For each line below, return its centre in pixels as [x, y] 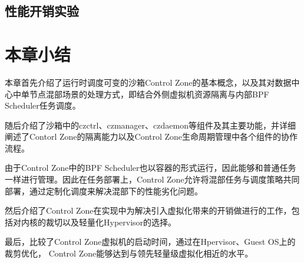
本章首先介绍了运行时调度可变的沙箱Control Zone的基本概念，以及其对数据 [148, 82]
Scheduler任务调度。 [43, 105]
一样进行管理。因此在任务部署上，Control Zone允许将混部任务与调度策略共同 [152, 179]
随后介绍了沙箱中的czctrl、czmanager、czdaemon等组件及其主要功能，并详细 [150, 125]
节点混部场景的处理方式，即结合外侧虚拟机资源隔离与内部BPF [149, 94]
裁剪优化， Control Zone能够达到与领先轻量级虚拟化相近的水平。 [129, 253]
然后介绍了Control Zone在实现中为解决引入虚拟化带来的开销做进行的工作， [148, 210]
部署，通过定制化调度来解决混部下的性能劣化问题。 [104, 190]
